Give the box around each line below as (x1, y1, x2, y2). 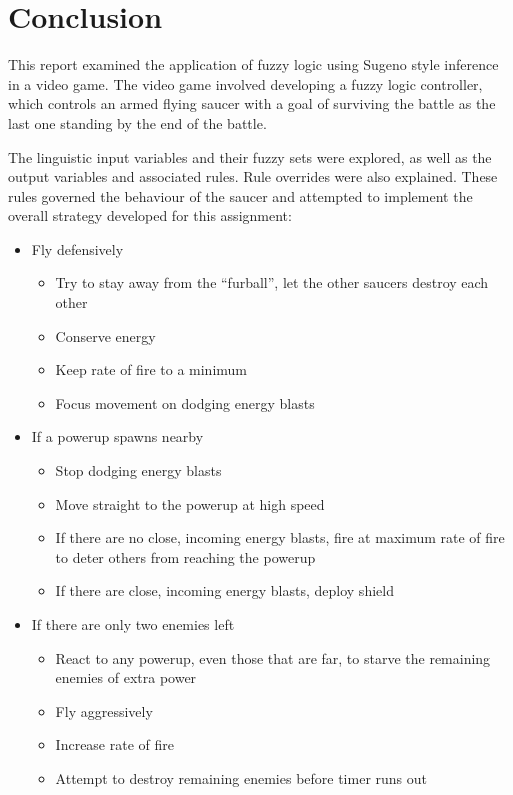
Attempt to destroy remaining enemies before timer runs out (55, 767, 427, 788)
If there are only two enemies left (31, 614, 235, 634)
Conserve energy (55, 325, 156, 346)
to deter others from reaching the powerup (55, 546, 316, 567)
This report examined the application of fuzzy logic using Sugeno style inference (8, 54, 499, 75)
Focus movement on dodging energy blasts (55, 392, 315, 413)
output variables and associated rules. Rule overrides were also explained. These (8, 166, 498, 187)
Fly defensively (31, 238, 124, 259)
